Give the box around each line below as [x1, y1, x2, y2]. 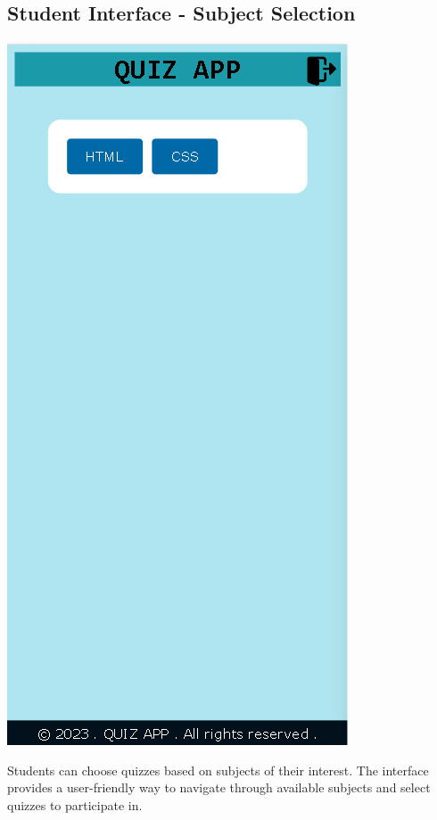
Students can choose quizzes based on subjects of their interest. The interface [7, 760, 429, 779]
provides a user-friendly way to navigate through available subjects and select [7, 778, 431, 797]
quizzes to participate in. [7, 795, 143, 814]
